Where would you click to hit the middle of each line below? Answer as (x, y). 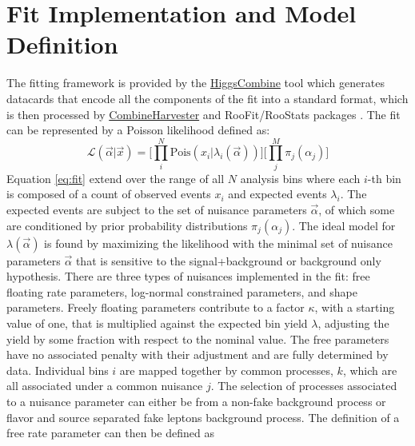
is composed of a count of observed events (109, 194)
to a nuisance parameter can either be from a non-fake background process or (196, 401)
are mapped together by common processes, (226, 370)
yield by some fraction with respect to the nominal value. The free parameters (198, 338)
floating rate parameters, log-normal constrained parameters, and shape (182, 291)
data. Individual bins (58, 370)
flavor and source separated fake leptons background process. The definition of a (203, 417)
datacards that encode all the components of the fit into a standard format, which (207, 98)
